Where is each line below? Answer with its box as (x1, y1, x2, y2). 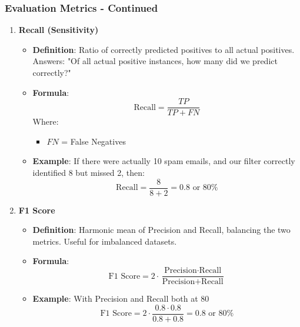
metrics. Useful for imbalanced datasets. (32, 235, 177, 247)
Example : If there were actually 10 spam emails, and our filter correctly (32, 155, 295, 167)
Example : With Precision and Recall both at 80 (32, 292, 209, 305)
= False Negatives (61, 135, 126, 147)
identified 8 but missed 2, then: (32, 166, 145, 179)
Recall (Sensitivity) (18, 24, 99, 36)
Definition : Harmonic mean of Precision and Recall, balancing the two (32, 223, 291, 236)
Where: (32, 115, 59, 128)
